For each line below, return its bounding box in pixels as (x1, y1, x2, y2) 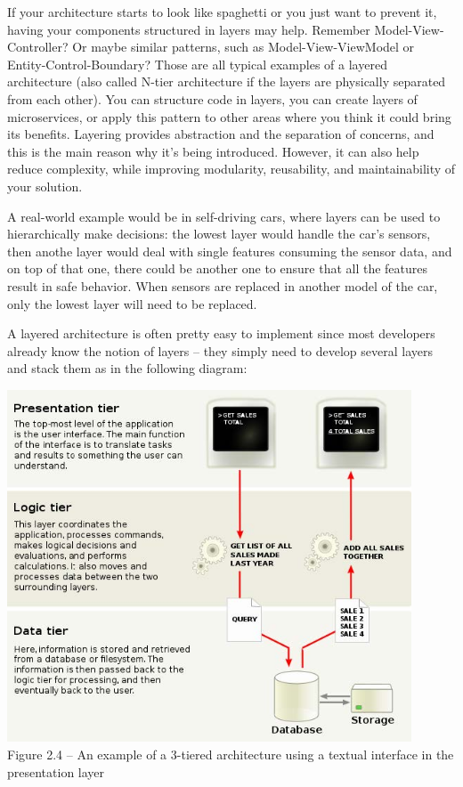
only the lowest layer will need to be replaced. (7, 294, 257, 312)
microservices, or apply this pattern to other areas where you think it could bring (7, 107, 451, 126)
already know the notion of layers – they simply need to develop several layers (7, 341, 433, 360)
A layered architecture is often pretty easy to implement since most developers (7, 324, 435, 343)
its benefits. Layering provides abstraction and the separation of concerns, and (7, 125, 435, 143)
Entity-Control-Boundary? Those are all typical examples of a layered (7, 54, 387, 73)
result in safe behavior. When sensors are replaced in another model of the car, (7, 276, 438, 295)
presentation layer (7, 762, 105, 781)
